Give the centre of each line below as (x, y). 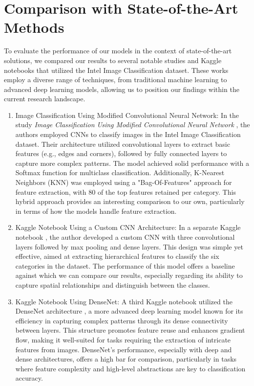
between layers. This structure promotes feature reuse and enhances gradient (130, 330)
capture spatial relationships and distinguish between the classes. (113, 284)
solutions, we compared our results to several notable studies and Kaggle (113, 60)
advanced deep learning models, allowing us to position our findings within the (122, 89)
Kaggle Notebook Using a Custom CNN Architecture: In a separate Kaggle (128, 227)
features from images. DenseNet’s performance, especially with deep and (124, 349)
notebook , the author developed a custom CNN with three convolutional (125, 237)
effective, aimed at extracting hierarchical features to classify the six (117, 256)
